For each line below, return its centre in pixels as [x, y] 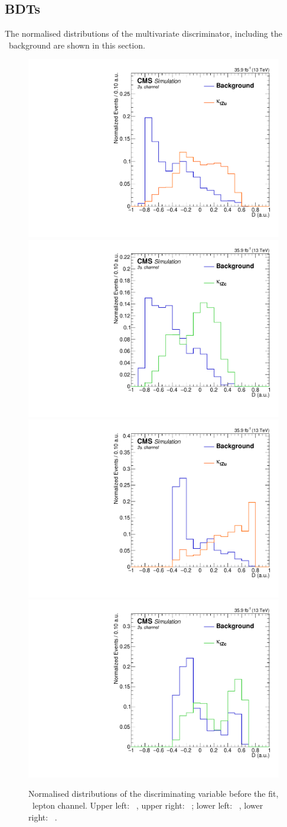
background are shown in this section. [77, 45]
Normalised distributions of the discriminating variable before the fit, [154, 794]
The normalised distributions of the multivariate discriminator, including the [143, 33]
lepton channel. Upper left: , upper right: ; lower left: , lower [148, 805]
